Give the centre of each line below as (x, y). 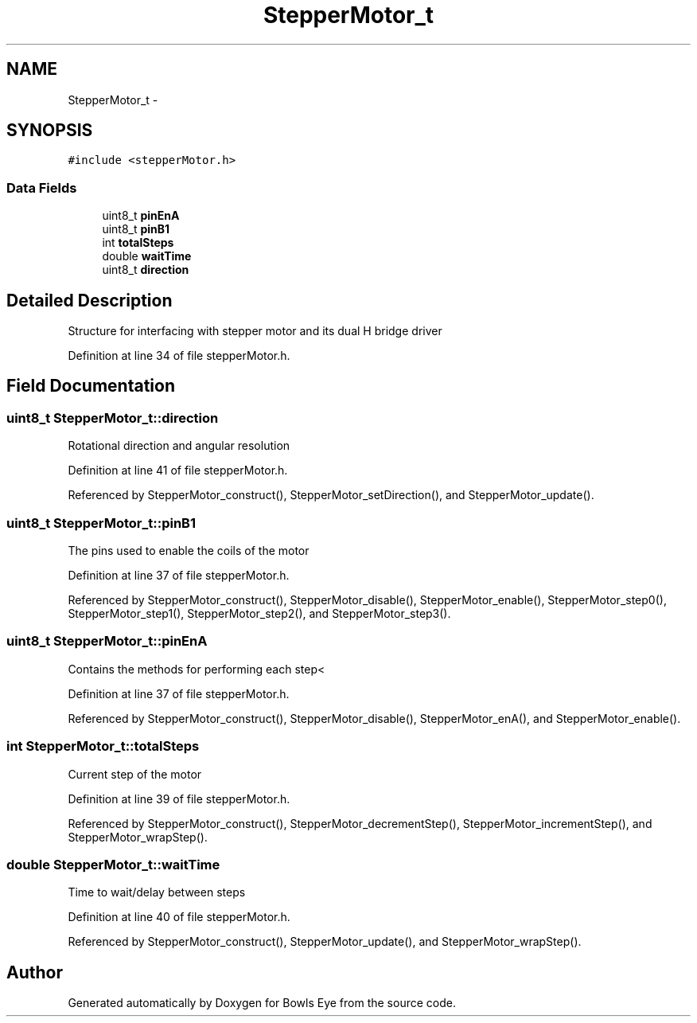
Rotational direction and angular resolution (179, 446)
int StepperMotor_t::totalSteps (103, 746)
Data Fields (42, 187)
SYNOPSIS (50, 131)
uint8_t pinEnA (141, 216)
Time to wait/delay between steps (157, 892)
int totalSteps (138, 243)
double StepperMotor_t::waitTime (113, 864)
